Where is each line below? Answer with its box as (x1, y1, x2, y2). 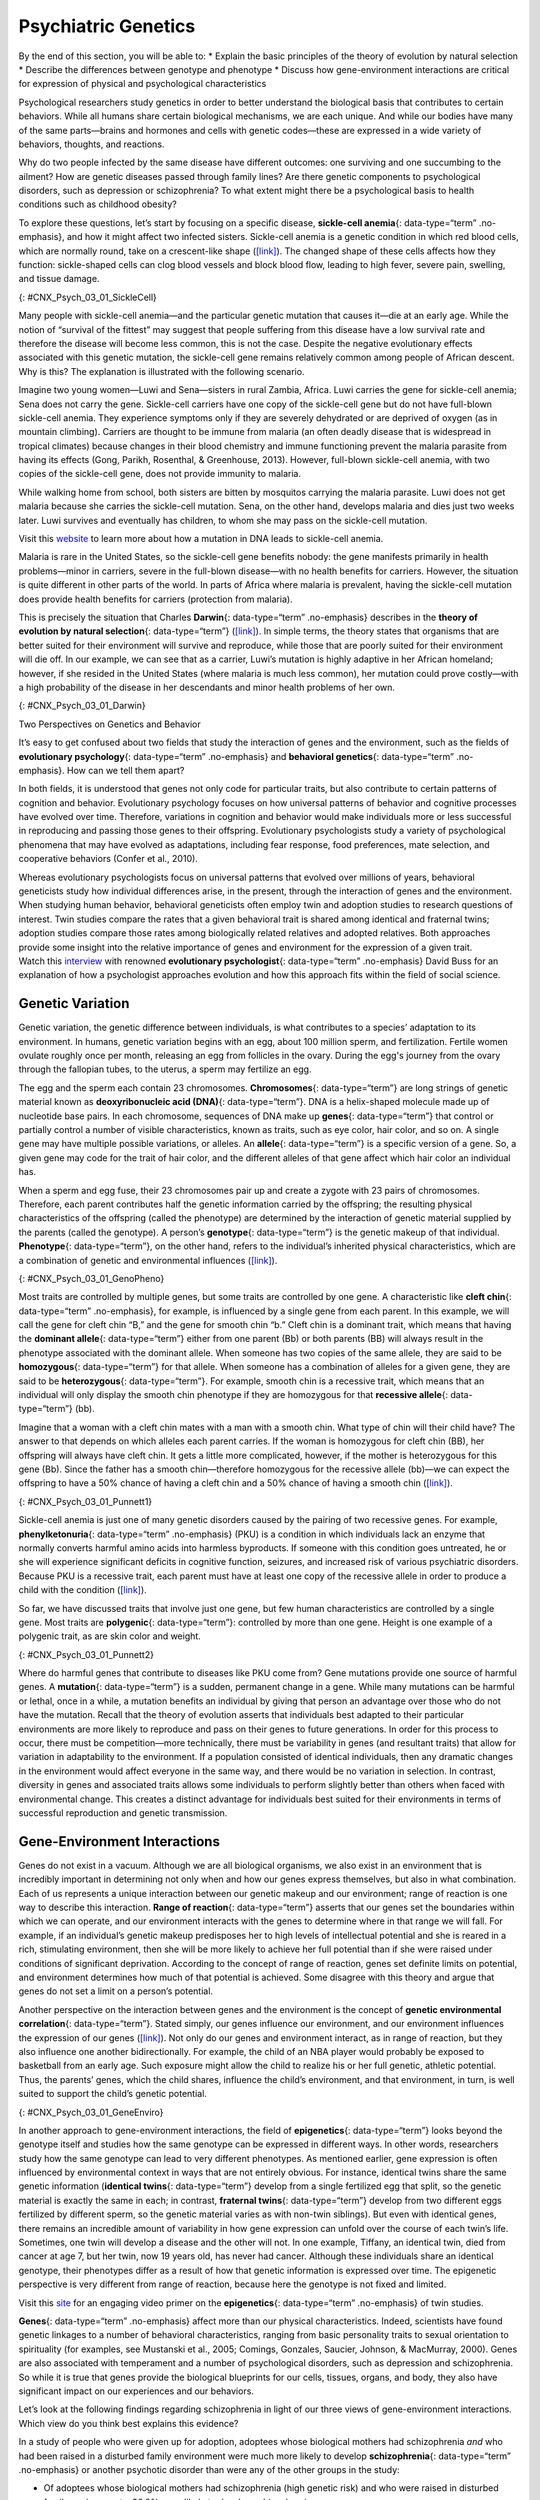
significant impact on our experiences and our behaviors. (18, 2385, 255, 2397)
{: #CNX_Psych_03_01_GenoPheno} (18, 1272, 165, 1284)
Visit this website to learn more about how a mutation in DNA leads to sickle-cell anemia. (18, 533, 384, 545)
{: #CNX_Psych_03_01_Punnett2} (18, 1648, 155, 1660)
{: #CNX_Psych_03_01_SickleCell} (18, 291, 157, 303)
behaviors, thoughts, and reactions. (18, 138, 165, 150)
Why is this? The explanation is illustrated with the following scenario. (18, 365, 305, 377)
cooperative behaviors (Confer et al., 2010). (18, 853, 199, 865)
